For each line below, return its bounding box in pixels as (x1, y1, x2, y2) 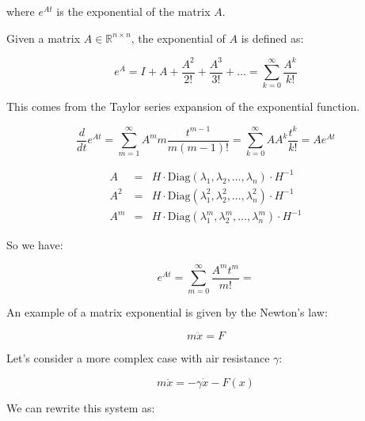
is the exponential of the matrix (56, 3, 211, 19)
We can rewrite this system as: (6, 399, 155, 415)
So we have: (6, 237, 63, 253)
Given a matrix (6, 29, 81, 46)
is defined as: (241, 29, 304, 46)
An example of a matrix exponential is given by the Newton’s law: (6, 304, 328, 320)
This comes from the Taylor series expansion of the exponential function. (6, 98, 360, 115)
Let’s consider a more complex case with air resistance (6, 349, 270, 366)
